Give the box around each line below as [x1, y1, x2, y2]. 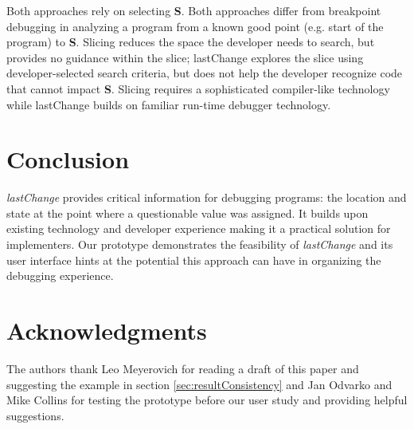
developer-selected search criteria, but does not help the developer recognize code [6, 65, 403, 81]
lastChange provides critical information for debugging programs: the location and [6, 189, 407, 206]
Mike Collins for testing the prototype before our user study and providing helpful [6, 392, 408, 408]
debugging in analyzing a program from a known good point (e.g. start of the [6, 18, 384, 34]
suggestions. [6, 407, 64, 423]
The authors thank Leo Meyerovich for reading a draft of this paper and [6, 360, 359, 376]
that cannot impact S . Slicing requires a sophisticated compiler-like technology [6, 80, 390, 96]
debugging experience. [6, 267, 114, 284]
